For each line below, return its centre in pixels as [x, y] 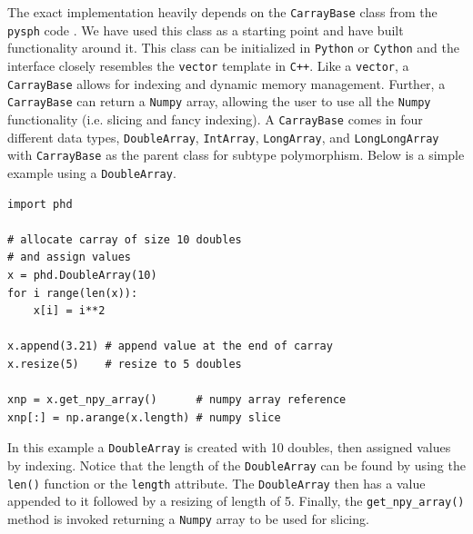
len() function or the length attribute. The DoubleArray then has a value [216, 483]
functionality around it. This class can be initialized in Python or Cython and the [233, 48]
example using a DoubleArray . [92, 172]
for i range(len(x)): [73, 293]
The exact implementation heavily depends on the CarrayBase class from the [222, 12]
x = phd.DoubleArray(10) [82, 275]
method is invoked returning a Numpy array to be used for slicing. [188, 518]
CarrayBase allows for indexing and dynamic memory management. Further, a [226, 83]
